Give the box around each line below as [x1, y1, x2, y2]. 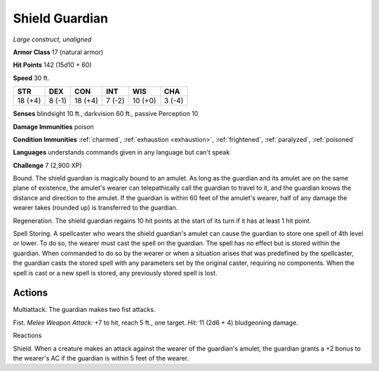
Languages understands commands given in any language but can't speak [13, 148, 230, 157]
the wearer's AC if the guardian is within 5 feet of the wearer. [13, 354, 189, 363]
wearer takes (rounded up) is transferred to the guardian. [13, 204, 178, 212]
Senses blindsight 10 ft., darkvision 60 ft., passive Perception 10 [13, 110, 199, 118]
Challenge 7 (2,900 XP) [13, 161, 82, 169]
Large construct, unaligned [13, 35, 92, 44]
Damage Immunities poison [13, 122, 94, 131]
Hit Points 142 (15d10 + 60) [13, 60, 92, 70]
